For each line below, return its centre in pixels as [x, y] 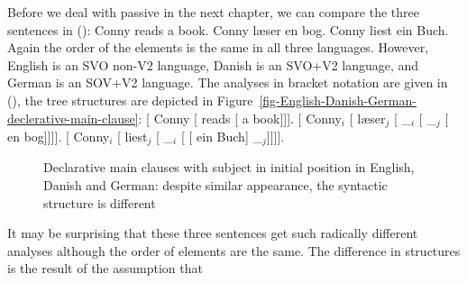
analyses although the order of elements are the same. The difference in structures [234, 250]
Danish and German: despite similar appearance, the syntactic [215, 185]
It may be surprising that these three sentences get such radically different [213, 233]
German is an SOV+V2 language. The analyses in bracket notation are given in [228, 82]
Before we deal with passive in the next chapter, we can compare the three [213, 12]
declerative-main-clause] [73, 118]
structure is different [100, 202]
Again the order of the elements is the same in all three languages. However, [218, 47]
